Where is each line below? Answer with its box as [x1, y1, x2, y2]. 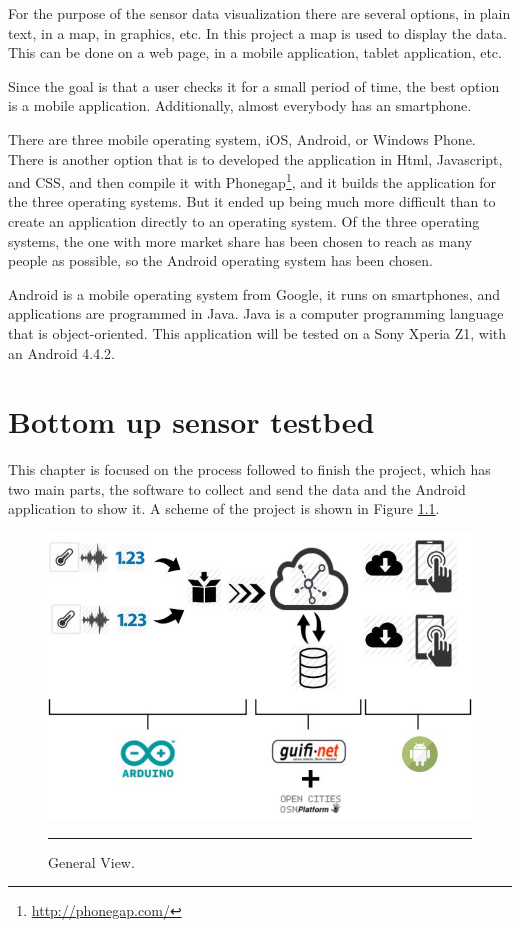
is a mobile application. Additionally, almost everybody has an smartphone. [8, 95, 472, 116]
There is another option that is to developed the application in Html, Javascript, [8, 148, 503, 169]
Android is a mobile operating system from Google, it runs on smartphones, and [8, 283, 500, 304]
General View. [48, 851, 135, 872]
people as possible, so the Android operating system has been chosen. [8, 250, 433, 271]
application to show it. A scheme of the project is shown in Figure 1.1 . [8, 498, 440, 519]
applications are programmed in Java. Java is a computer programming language [8, 303, 504, 324]
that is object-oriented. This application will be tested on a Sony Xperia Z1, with [8, 322, 507, 343]
